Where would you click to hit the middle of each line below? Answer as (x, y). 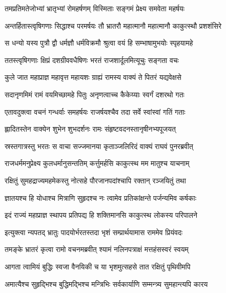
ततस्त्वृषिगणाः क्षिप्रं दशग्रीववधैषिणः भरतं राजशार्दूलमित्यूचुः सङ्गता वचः (92, 60)
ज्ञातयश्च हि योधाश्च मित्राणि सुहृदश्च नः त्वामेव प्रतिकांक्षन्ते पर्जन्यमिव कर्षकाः (101, 197)
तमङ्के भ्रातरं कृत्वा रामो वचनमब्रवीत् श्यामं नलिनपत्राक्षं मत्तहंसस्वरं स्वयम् (97, 249)
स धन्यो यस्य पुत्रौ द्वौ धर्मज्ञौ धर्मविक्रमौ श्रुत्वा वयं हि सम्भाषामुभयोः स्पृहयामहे (99, 43)
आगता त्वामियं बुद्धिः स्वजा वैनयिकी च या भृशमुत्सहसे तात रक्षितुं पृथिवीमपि (98, 266)
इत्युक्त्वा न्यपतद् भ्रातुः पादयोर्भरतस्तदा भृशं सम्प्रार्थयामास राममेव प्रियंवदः (94, 232)
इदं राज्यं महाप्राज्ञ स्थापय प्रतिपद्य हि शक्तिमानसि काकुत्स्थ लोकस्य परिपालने (101, 215)
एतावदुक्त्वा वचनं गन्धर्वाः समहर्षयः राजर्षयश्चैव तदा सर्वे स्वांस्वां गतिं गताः (95, 111)
